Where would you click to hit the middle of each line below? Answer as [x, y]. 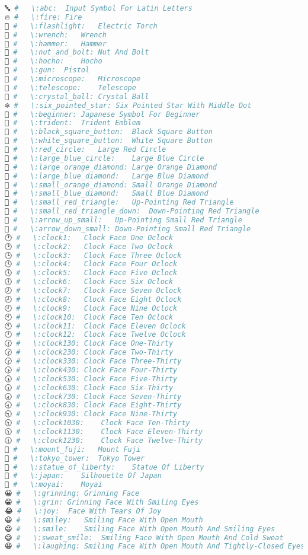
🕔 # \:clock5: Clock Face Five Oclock [91, 273]
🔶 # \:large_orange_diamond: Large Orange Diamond [111, 167]
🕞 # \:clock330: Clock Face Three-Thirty [93, 361]
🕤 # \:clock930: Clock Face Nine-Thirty [91, 414]
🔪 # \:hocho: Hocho [54, 61]
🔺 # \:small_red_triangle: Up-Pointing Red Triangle [119, 202]
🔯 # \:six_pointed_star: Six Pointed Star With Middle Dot [128, 105]
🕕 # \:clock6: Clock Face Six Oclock [89, 282]
